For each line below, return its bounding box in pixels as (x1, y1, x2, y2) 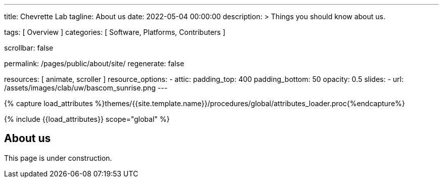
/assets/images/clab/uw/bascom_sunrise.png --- (4, 83, 168, 92)
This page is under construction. (4, 153, 112, 162)
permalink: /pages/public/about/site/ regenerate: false (4, 59, 185, 68)
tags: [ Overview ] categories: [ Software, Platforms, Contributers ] (4, 28, 226, 36)
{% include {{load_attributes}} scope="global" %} (4, 115, 170, 123)
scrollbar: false (4, 43, 54, 52)
